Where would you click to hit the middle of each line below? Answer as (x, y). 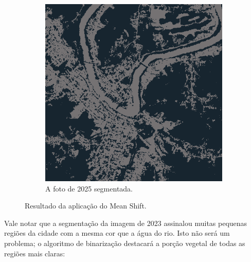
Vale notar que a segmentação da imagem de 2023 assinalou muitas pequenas (126, 223)
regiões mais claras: (35, 253)
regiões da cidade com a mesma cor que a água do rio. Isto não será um (117, 233)
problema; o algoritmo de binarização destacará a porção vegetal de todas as (125, 243)
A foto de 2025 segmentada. (89, 188)
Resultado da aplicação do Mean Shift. (86, 206)
